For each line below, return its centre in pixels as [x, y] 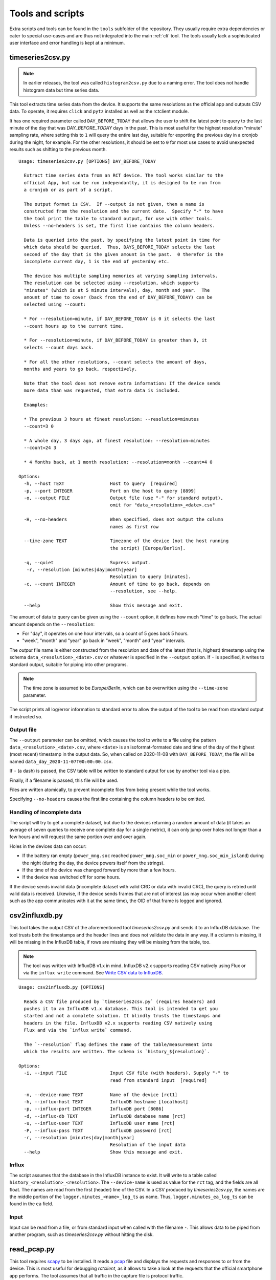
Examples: [36, 405]
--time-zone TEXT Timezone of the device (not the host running [126, 541]
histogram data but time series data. [61, 90]
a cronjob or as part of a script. [68, 190]
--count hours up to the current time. [74, 326]
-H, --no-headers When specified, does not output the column [123, 519]
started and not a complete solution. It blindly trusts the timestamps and [122, 1016]
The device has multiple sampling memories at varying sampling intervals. [121, 276]
